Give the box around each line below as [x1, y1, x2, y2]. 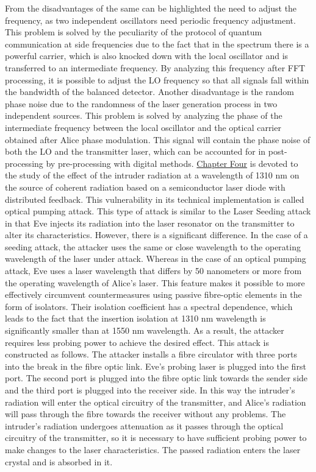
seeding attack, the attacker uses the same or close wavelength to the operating [5, 240, 301, 253]
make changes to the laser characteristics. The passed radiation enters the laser [5, 443, 301, 456]
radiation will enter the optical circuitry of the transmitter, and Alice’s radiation [5, 395, 306, 408]
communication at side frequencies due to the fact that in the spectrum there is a [5, 37, 309, 50]
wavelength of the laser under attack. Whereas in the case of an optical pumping [5, 252, 306, 265]
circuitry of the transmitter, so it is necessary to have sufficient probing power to [5, 431, 307, 444]
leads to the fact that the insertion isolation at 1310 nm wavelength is [5, 312, 266, 325]
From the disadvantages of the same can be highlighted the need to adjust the [5, 2, 297, 14]
